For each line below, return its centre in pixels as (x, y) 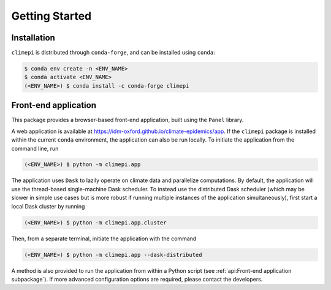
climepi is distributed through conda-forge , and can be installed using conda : (113, 53)
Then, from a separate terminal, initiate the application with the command (104, 238)
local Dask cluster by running (48, 206)
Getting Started (51, 16)
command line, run (35, 148)
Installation (33, 38)
